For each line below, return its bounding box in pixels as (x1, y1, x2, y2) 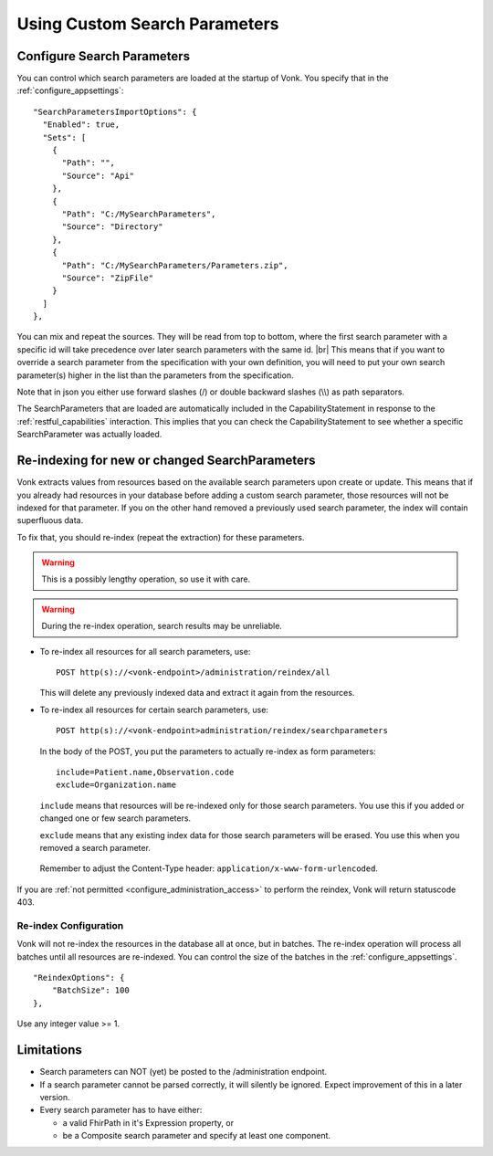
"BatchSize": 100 (51, 985, 130, 995)
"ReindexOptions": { (33, 972, 125, 983)
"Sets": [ (42, 132, 87, 142)
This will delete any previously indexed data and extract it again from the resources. (39, 688, 355, 699)
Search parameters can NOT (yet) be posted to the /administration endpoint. (39, 1067, 328, 1077)
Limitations (16, 1042, 82, 1058)
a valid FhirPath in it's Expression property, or (62, 1117, 235, 1128)
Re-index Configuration (16, 919, 124, 931)
